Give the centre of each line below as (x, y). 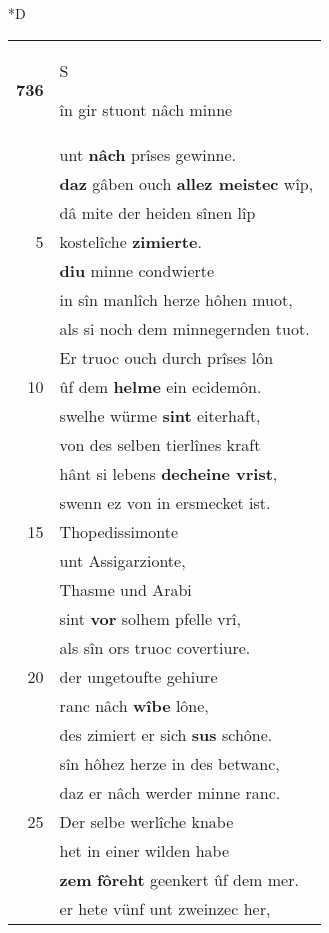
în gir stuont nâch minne (146, 109)
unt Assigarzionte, (122, 560)
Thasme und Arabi (125, 589)
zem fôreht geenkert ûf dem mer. (179, 879)
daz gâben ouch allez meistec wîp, (186, 183)
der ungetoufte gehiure (138, 676)
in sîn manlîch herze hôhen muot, (176, 299)
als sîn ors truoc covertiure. (155, 647)
